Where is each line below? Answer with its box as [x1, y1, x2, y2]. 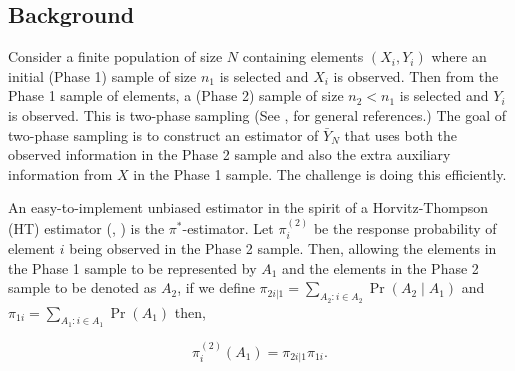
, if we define [177, 277, 255, 298]
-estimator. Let [182, 217, 274, 238]
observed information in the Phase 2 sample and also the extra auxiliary [8, 144, 451, 165]
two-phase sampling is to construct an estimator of [8, 124, 319, 145]
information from [8, 163, 113, 184]
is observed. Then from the [333, 65, 499, 86]
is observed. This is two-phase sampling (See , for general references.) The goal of [8, 104, 507, 125]
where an [431, 46, 487, 67]
